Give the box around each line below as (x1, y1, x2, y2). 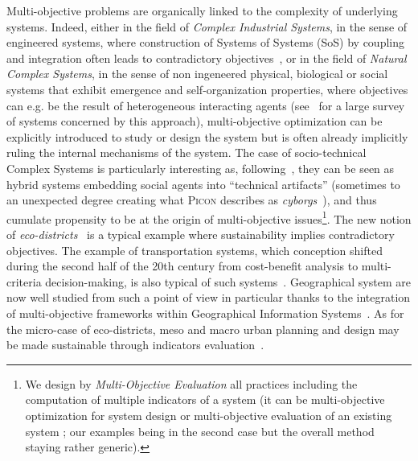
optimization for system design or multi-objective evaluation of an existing (25, 406, 392, 423)
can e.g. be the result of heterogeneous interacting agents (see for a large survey (6, 97, 405, 113)
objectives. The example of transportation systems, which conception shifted (6, 241, 383, 258)
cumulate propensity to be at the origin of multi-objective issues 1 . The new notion (6, 208, 412, 227)
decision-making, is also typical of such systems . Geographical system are (45, 273, 411, 290)
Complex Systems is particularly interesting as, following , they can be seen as (6, 159, 395, 176)
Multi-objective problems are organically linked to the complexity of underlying (6, 2, 398, 19)
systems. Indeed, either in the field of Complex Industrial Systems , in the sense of (6, 18, 408, 35)
